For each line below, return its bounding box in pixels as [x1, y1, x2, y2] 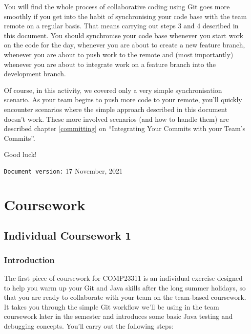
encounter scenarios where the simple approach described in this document [4, 104, 228, 114]
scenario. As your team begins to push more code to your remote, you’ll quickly [4, 94, 242, 105]
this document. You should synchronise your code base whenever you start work [4, 30, 244, 40]
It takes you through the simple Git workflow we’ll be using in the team [4, 301, 219, 312]
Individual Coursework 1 [4, 228, 131, 243]
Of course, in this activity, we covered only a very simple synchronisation [4, 85, 222, 95]
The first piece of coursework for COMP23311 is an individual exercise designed [4, 272, 243, 283]
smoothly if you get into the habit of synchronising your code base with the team [4, 11, 247, 21]
